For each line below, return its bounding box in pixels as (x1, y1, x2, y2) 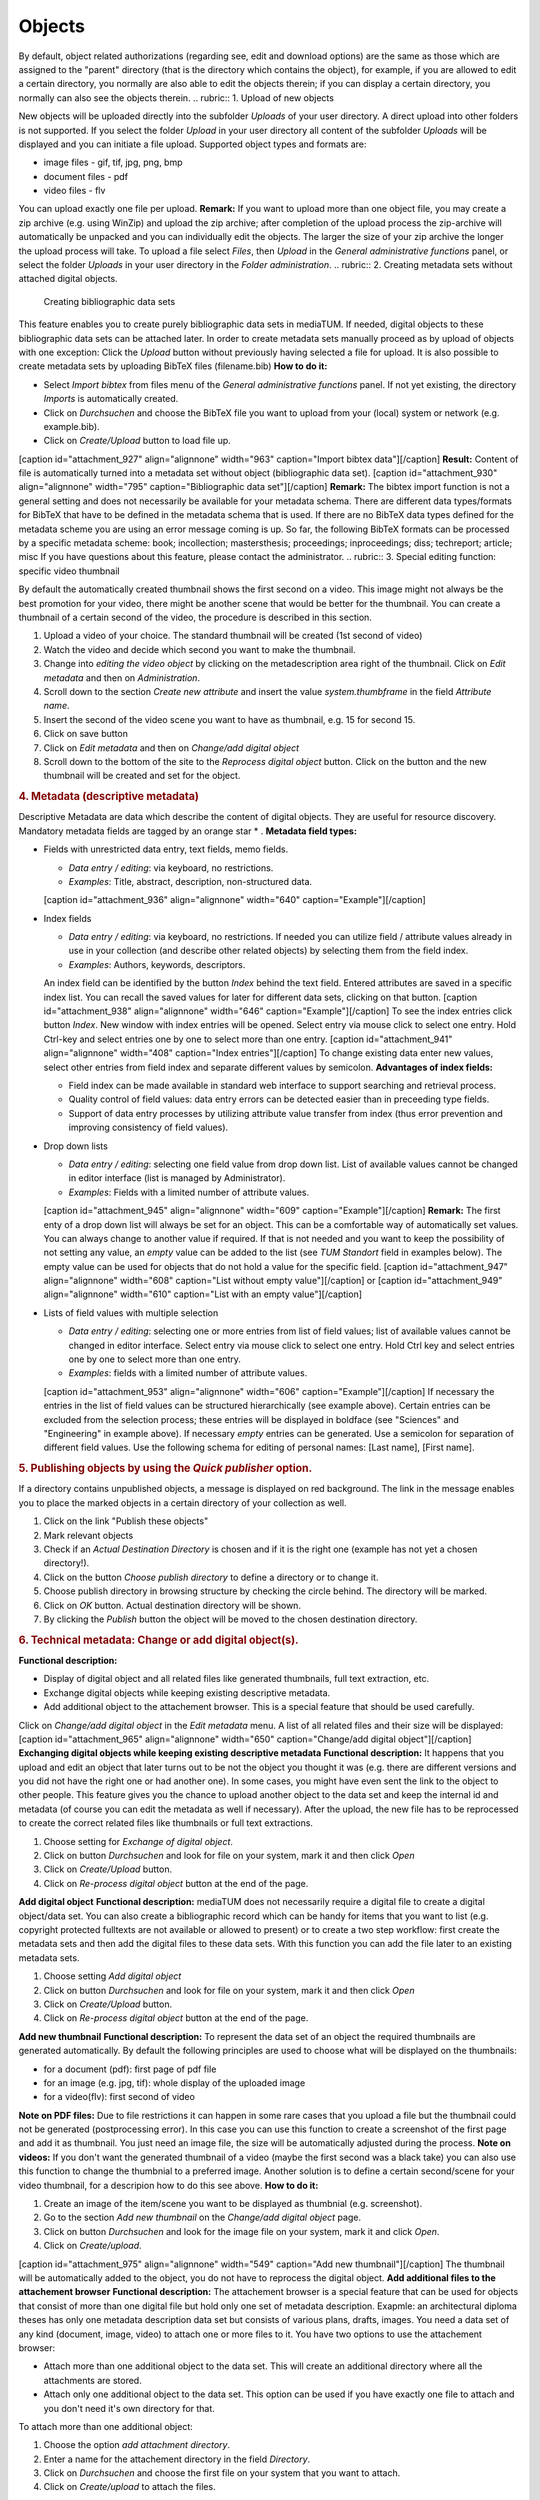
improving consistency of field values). (68, 1121, 229, 1134)
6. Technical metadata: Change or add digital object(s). (18, 1633, 299, 1647)
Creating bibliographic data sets (43, 295, 176, 307)
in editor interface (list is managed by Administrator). (68, 1172, 286, 1184)
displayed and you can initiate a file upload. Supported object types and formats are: (18, 138, 367, 150)
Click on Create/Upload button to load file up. (43, 435, 232, 447)
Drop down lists (43, 1140, 109, 1152)
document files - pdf (43, 170, 129, 182)
